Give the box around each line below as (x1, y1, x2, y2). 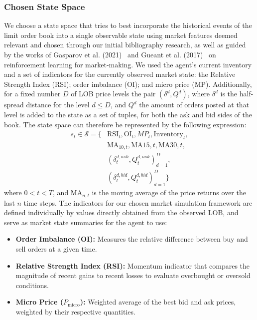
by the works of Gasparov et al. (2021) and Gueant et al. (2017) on (4, 49, 216, 59)
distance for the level (26, 99, 90, 110)
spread (4, 99, 24, 110)
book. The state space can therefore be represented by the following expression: (4, 119, 247, 129)
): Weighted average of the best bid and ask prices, (80, 297, 236, 307)
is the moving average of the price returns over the (92, 187, 246, 198)
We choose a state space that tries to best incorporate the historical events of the (4, 20, 252, 30)
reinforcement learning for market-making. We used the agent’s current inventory (4, 59, 252, 69)
